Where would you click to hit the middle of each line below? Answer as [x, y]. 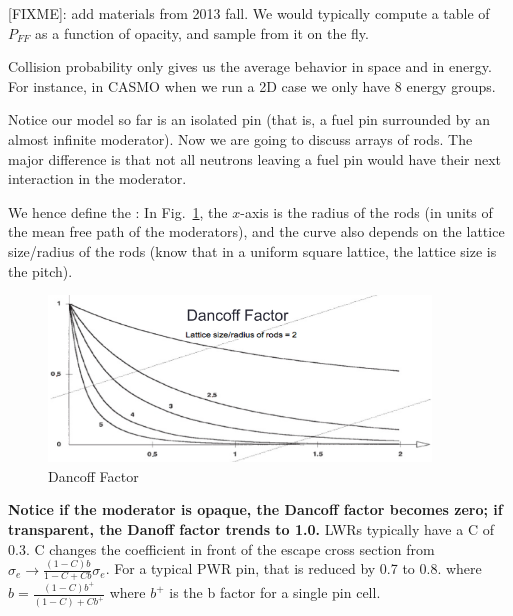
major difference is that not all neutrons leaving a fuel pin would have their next [255, 158]
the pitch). [40, 270]
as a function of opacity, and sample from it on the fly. [202, 32]
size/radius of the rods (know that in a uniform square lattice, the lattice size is [252, 250]
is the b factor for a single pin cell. [275, 592]
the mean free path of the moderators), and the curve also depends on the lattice [256, 231]
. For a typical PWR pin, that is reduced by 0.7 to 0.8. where [293, 568]
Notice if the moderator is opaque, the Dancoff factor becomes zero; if [255, 509]
